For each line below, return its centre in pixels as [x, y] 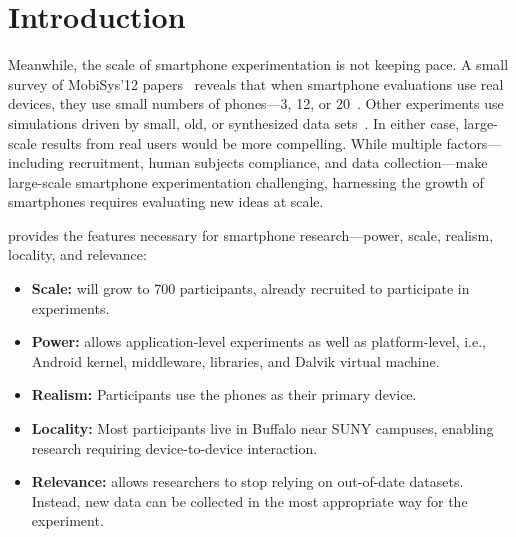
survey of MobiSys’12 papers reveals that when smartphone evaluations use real [256, 83]
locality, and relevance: [77, 254]
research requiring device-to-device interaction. [174, 447]
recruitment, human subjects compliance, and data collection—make [278, 162]
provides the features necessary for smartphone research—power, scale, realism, [251, 234]
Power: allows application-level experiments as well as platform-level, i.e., [258, 341]
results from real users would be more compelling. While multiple [241, 142]
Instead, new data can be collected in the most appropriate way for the [249, 500]
